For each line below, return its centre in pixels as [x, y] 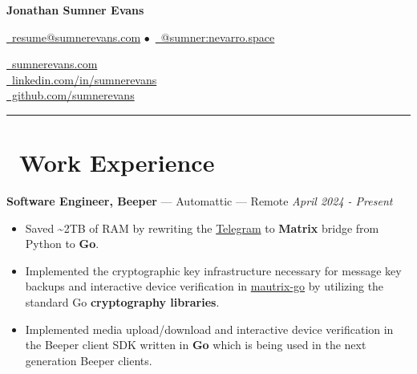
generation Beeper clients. [89, 360]
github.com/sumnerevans [73, 95]
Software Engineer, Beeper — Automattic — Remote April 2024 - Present [200, 201]
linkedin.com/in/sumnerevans [84, 79]
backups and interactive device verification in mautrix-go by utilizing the [204, 286]
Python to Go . [62, 244]
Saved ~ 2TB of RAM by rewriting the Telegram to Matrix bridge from [202, 228]
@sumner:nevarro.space [218, 37]
